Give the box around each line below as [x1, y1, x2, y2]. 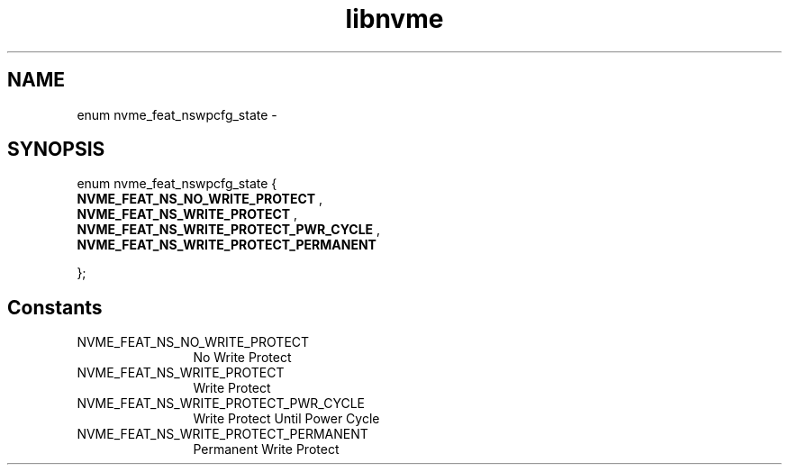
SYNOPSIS [7, 138, 105, 161]
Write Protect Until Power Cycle [193, 411, 380, 427]
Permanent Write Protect [193, 441, 340, 458]
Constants [7, 295, 103, 319]
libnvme [345, 4, 444, 34]
